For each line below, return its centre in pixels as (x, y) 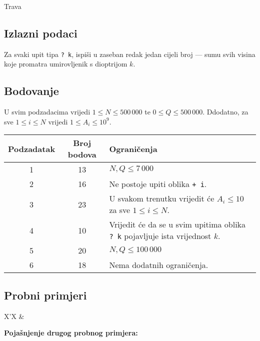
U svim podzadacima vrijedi (47, 112)
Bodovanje (31, 91)
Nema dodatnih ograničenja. (159, 265)
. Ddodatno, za (225, 112)
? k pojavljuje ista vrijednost (160, 236)
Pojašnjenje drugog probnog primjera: (71, 333)
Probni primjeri (45, 295)
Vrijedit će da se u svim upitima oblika (177, 224)
